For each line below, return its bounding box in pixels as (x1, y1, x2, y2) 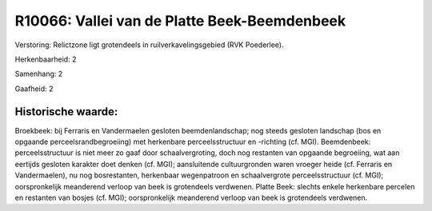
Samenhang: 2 (14, 69, 63, 79)
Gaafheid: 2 (14, 84, 54, 94)
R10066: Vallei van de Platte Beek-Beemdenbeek (14, 12, 346, 30)
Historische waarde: (14, 105, 118, 118)
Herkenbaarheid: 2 (14, 54, 77, 64)
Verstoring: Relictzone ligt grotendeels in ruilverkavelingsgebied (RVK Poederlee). (14, 40, 284, 50)
